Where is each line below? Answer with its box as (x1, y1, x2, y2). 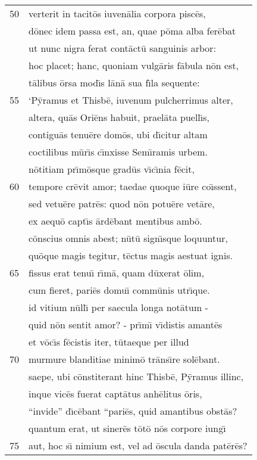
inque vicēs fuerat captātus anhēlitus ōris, (29, 387, 202, 400)
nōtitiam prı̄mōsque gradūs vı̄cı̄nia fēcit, (29, 162, 195, 176)
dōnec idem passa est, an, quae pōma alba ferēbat (29, 24, 236, 38)
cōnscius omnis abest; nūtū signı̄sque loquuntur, (29, 231, 228, 245)
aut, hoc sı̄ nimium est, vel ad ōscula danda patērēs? (29, 439, 247, 452)
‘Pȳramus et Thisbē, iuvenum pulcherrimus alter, (29, 93, 233, 107)
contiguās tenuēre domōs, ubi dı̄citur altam (29, 128, 208, 141)
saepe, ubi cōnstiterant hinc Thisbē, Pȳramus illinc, (29, 369, 244, 383)
